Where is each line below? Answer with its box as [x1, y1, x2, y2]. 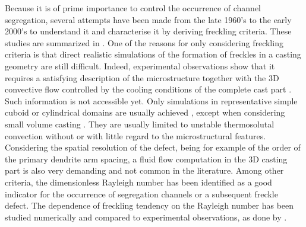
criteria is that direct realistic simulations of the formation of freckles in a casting [5, 48, 301, 60]
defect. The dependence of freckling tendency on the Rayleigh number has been [5, 199, 294, 212]
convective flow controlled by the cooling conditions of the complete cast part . [5, 83, 292, 95]
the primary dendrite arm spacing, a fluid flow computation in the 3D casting [5, 152, 288, 165]
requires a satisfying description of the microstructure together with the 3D [5, 71, 279, 84]
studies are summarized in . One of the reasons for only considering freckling [5, 36, 283, 49]
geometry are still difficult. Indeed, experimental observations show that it [5, 59, 275, 72]
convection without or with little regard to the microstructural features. [5, 129, 266, 142]
